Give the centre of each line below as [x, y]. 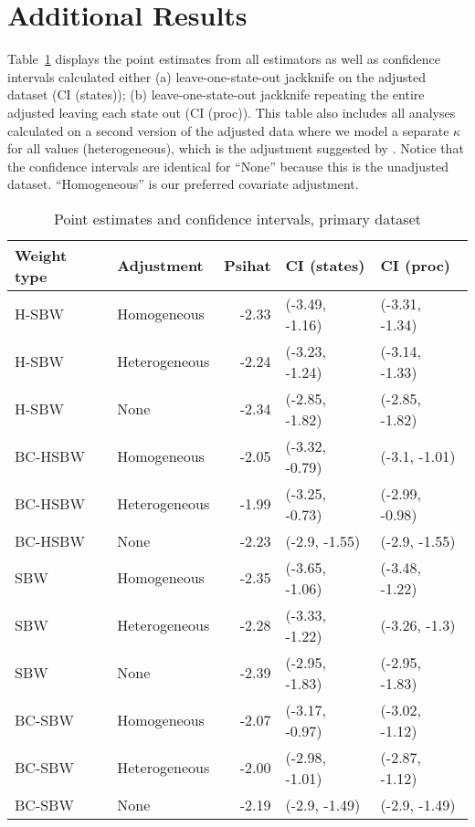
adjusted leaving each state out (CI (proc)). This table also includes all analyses [232, 112]
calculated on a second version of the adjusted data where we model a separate [228, 130]
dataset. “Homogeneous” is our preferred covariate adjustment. [183, 184]
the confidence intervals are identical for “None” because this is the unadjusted [228, 166]
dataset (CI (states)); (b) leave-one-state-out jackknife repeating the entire [216, 94]
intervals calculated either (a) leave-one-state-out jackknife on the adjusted [217, 76]
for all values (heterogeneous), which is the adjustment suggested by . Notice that [236, 148]
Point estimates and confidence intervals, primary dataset [237, 218]
